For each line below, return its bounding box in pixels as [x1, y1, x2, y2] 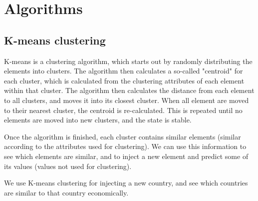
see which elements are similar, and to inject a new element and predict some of [4, 150, 249, 161]
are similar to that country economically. [4, 187, 129, 197]
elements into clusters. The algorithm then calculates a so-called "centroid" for [4, 65, 243, 76]
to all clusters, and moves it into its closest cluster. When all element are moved [4, 94, 249, 105]
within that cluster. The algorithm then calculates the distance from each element [4, 85, 255, 95]
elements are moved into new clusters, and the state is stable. [4, 114, 192, 125]
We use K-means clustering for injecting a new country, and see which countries [4, 177, 248, 188]
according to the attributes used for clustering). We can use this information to [4, 141, 247, 151]
